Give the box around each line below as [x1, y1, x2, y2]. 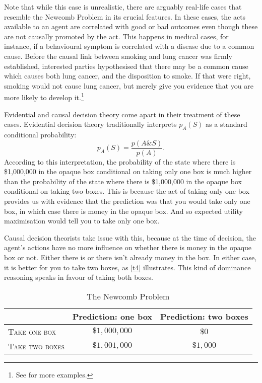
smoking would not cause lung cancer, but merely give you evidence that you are [4, 80, 253, 91]
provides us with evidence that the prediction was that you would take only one [4, 196, 250, 206]
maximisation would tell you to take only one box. [4, 215, 160, 226]
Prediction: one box [72, 310, 153, 322]
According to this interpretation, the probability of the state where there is [4, 156, 236, 167]
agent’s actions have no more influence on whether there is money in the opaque [4, 242, 252, 253]
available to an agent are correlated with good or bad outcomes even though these [4, 21, 258, 32]
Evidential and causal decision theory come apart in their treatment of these [4, 109, 240, 119]
